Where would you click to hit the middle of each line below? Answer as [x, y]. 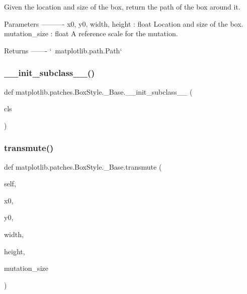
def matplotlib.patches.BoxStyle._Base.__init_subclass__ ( [98, 91]
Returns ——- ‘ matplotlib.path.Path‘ [63, 50]
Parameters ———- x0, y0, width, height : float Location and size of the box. [124, 23]
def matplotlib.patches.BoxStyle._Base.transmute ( [83, 166]
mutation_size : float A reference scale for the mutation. [91, 33]
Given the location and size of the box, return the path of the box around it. [122, 7]
